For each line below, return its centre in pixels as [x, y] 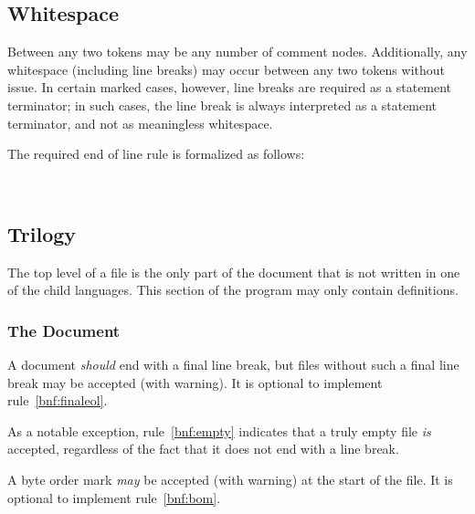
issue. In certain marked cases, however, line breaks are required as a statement [230, 87]
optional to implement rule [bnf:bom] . [114, 497]
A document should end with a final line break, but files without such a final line [233, 364]
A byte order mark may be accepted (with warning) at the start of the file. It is [230, 479]
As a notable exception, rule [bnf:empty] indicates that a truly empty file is [219, 430]
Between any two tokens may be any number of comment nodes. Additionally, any [237, 52]
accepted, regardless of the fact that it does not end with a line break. [203, 449]
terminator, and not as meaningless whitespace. [140, 123]
